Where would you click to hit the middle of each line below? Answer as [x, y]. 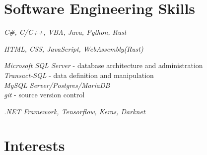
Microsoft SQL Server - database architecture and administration [103, 65]
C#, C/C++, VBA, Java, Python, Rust [65, 32]
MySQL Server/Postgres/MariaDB [57, 85]
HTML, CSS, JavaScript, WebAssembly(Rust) [74, 48]
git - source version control [44, 95]
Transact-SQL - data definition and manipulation [79, 75]
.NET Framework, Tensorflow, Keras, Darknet [75, 111]
